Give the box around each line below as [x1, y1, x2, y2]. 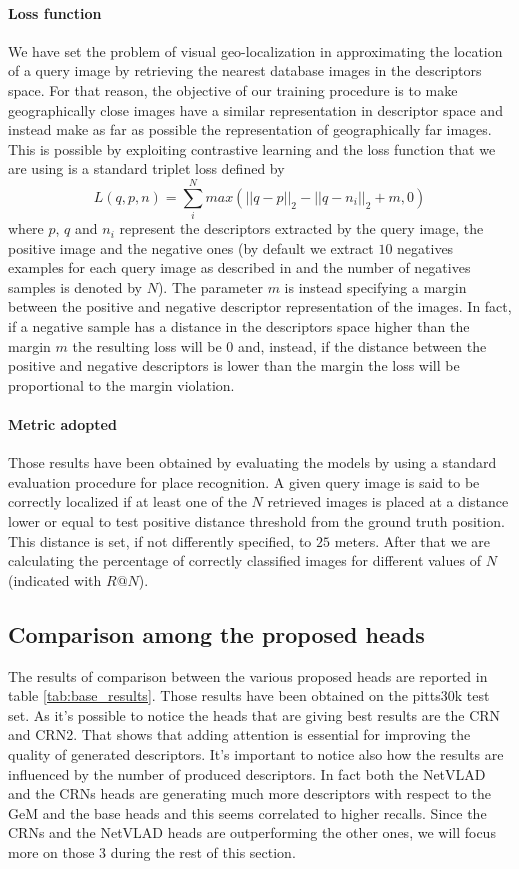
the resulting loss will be [72, 335, 222, 356]
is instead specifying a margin [284, 276, 467, 297]
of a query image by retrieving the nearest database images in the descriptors [8, 60, 482, 81]
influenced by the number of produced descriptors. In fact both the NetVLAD [8, 763, 486, 784]
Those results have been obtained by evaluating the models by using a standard [8, 452, 497, 473]
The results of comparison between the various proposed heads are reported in [8, 665, 488, 686]
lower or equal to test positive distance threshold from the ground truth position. [8, 511, 505, 531]
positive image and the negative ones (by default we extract [8, 237, 374, 258]
